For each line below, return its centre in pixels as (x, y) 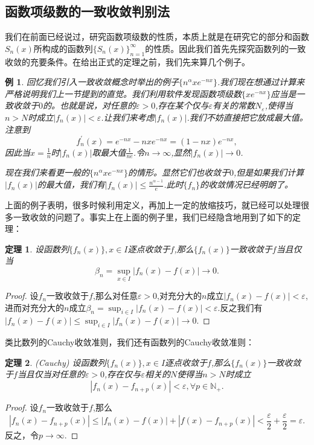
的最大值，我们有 (71, 184)
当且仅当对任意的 (51, 374)
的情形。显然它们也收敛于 (178, 172)
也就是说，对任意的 (98, 105)
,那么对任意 (115, 296)
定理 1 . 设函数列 (37, 248)
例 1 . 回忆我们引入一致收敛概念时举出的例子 (92, 82)
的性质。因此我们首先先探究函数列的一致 (226, 48)
